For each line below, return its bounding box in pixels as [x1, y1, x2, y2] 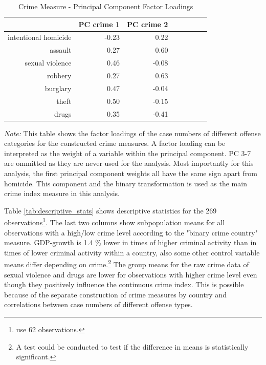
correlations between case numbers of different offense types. [4, 299, 193, 310]
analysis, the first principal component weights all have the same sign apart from [4, 167, 257, 178]
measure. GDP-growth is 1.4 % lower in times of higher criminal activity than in [4, 237, 257, 248]
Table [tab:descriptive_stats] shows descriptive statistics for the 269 [4, 205, 217, 216]
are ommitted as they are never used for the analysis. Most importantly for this [4, 158, 254, 168]
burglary [45, 82, 72, 93]
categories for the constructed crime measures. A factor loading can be [4, 138, 226, 148]
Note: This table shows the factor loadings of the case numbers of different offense [4, 127, 261, 138]
